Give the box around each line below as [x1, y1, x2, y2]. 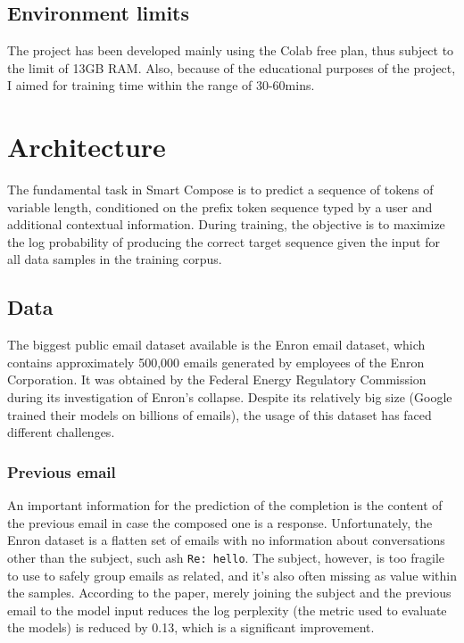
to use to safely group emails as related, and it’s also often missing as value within [7, 565, 457, 584]
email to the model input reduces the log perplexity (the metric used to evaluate [7, 600, 447, 619]
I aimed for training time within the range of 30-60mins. [7, 76, 315, 95]
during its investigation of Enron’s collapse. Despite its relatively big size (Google [7, 388, 452, 407]
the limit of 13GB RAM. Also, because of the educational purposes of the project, [7, 58, 456, 77]
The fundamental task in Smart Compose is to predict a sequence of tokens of [7, 180, 434, 199]
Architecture [7, 128, 166, 165]
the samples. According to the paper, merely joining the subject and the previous [7, 583, 452, 602]
